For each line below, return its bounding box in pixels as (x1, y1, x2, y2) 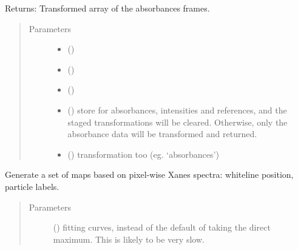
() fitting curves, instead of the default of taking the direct (53, 221, 271, 234)
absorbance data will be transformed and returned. (67, 127, 257, 140)
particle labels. (5, 180, 59, 192)
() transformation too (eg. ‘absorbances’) (67, 147, 219, 160)
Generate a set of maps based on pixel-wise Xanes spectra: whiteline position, (5, 168, 294, 181)
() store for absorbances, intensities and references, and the (67, 103, 287, 116)
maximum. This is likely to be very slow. (53, 232, 205, 245)
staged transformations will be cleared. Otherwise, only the (67, 115, 288, 128)
